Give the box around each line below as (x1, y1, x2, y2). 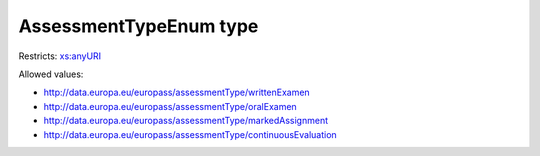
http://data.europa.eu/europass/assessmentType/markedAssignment (43, 115, 329, 127)
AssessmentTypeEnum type (18, 15, 259, 37)
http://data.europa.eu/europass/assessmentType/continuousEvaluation (43, 128, 337, 140)
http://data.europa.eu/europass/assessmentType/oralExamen (43, 100, 297, 112)
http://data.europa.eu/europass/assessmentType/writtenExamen (43, 86, 310, 99)
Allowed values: (18, 68, 84, 80)
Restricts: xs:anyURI (18, 50, 102, 62)
